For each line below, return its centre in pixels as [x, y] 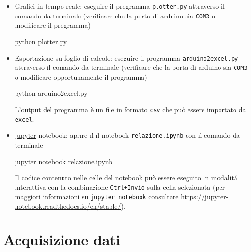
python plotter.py [41, 41]
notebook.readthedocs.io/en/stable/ [68, 206]
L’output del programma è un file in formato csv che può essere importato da [130, 109]
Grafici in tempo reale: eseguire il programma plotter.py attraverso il [120, 6]
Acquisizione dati [62, 239]
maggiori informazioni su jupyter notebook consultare [97, 196]
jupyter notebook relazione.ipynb [63, 161]
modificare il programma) [53, 25]
